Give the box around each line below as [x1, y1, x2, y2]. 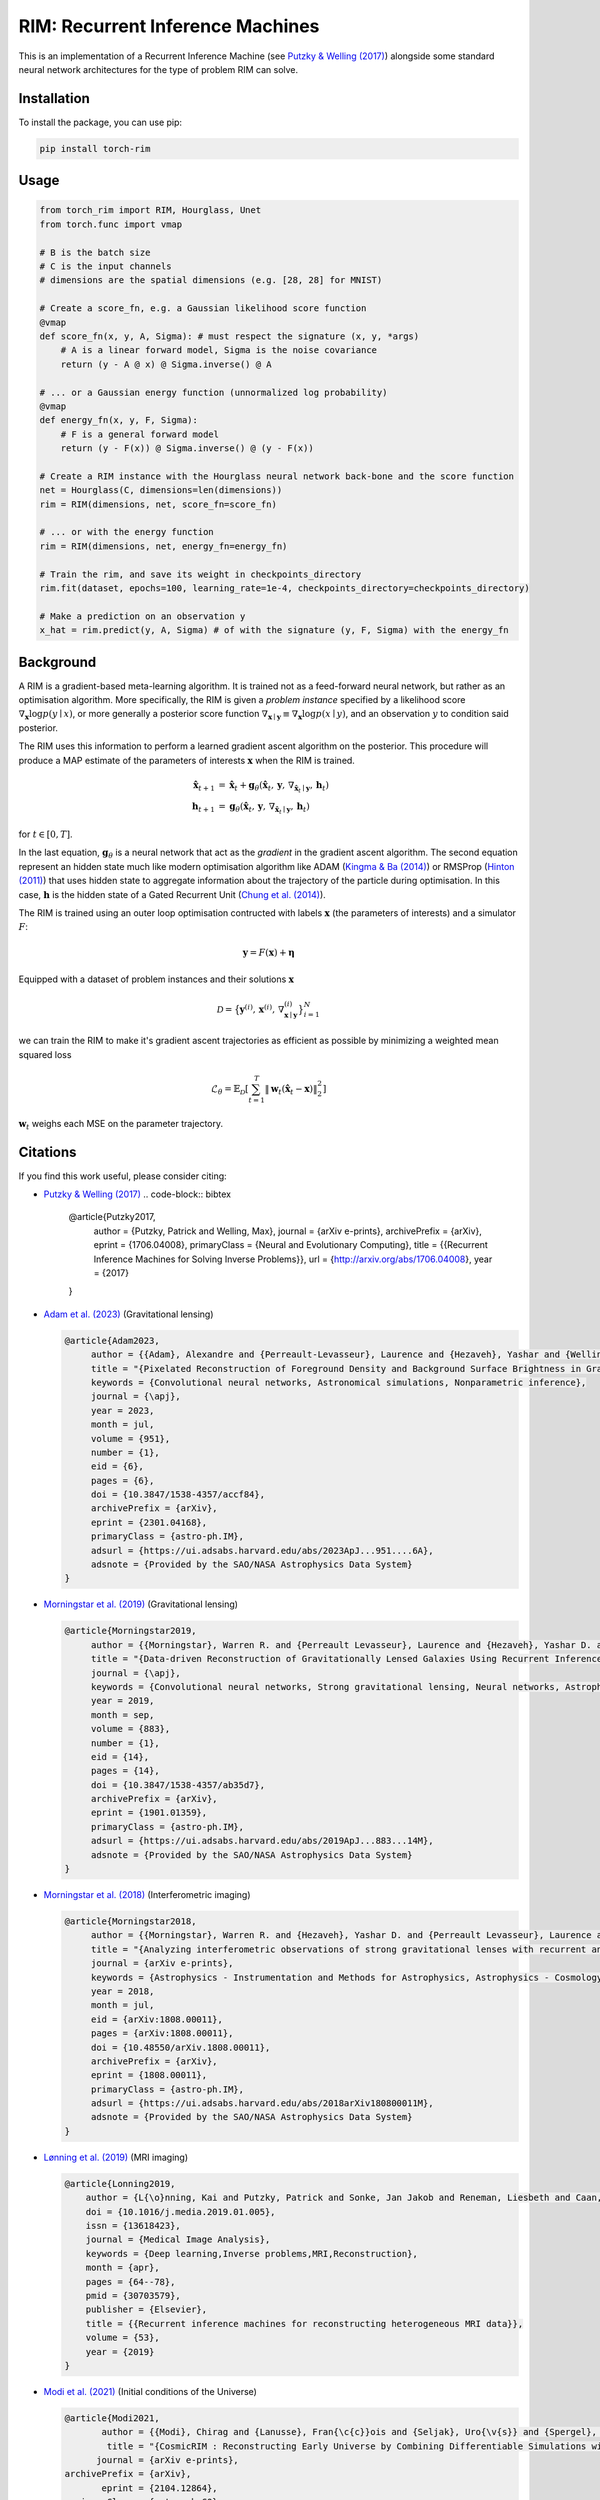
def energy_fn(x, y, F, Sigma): [39, 415, 199, 426]
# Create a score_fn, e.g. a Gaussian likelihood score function [39, 303, 367, 314]
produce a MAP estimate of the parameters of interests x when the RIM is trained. [18, 754, 355, 766]
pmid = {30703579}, [85, 2290, 182, 2301]
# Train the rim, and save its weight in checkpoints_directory [39, 568, 362, 580]
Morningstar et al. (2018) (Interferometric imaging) [43, 1889, 251, 1900]
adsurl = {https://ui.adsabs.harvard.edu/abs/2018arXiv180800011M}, [90, 2098, 434, 2109]
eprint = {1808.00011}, [90, 2070, 208, 2081]
